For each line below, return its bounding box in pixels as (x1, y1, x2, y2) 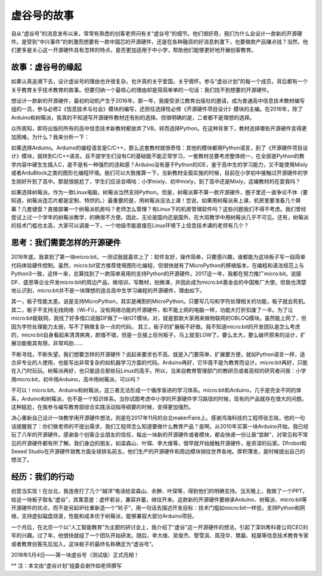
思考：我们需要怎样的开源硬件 (11, 238, 121, 248)
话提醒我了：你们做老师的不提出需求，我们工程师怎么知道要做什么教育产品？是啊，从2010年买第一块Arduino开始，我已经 (11, 422, 309, 430)
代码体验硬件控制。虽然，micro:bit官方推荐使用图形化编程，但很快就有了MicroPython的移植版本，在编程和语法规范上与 (11, 262, 304, 269)
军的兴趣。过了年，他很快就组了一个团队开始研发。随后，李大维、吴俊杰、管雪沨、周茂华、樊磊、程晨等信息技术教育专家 (11, 532, 309, 539)
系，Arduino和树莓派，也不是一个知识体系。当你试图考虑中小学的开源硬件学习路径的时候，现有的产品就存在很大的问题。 (11, 395, 307, 402)
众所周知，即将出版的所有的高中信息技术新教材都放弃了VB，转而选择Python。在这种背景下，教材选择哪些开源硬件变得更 (11, 125, 307, 132)
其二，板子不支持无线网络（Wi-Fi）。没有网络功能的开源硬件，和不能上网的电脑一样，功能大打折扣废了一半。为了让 (11, 306, 293, 313)
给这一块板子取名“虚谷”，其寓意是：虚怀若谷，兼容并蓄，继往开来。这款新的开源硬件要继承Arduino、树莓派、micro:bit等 (11, 496, 307, 503)
